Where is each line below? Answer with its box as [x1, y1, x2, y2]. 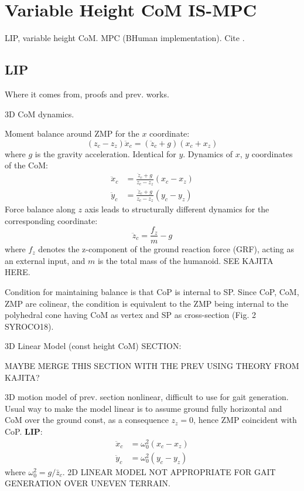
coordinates [251, 147, 293, 160]
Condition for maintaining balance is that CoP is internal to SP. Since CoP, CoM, [5, 286, 299, 298]
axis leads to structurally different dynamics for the [84, 202, 269, 215]
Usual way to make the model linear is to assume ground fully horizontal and [5, 402, 282, 414]
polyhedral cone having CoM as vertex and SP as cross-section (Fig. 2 [5, 309, 257, 321]
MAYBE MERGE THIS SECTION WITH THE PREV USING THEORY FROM [5, 359, 299, 371]
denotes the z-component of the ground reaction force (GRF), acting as [38, 243, 295, 255]
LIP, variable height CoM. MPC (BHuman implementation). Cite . [5, 32, 245, 44]
